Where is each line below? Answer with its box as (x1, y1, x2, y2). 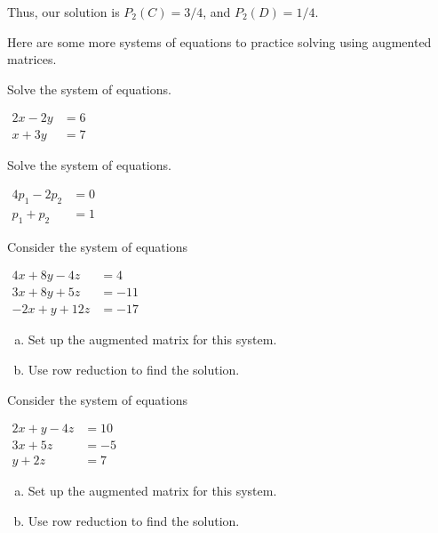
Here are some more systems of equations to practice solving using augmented (7, 32, 432, 51)
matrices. (7, 50, 57, 69)
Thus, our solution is (7, 3, 120, 20)
